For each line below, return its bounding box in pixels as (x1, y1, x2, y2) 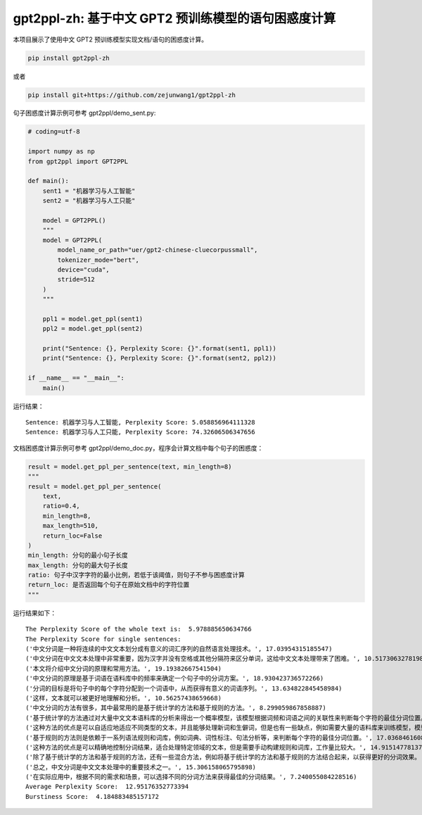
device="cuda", (57, 265, 110, 274)
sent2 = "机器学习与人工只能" (42, 197, 136, 205)
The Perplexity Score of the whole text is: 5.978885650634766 (25, 625, 252, 633)
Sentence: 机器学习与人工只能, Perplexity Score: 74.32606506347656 (25, 428, 256, 436)
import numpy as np (27, 148, 95, 156)
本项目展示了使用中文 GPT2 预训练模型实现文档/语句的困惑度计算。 (13, 35, 207, 44)
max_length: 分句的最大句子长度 (27, 561, 128, 569)
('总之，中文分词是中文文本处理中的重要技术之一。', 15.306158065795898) (25, 763, 257, 771)
